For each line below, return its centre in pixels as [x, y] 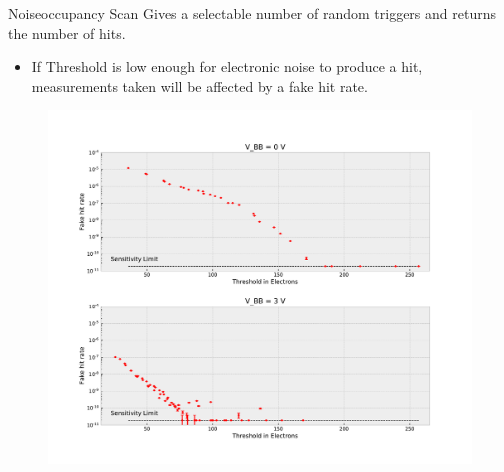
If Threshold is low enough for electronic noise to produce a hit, [227, 66]
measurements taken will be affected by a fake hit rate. [199, 85]
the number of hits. [67, 32]
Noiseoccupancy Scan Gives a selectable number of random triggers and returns [252, 13]
